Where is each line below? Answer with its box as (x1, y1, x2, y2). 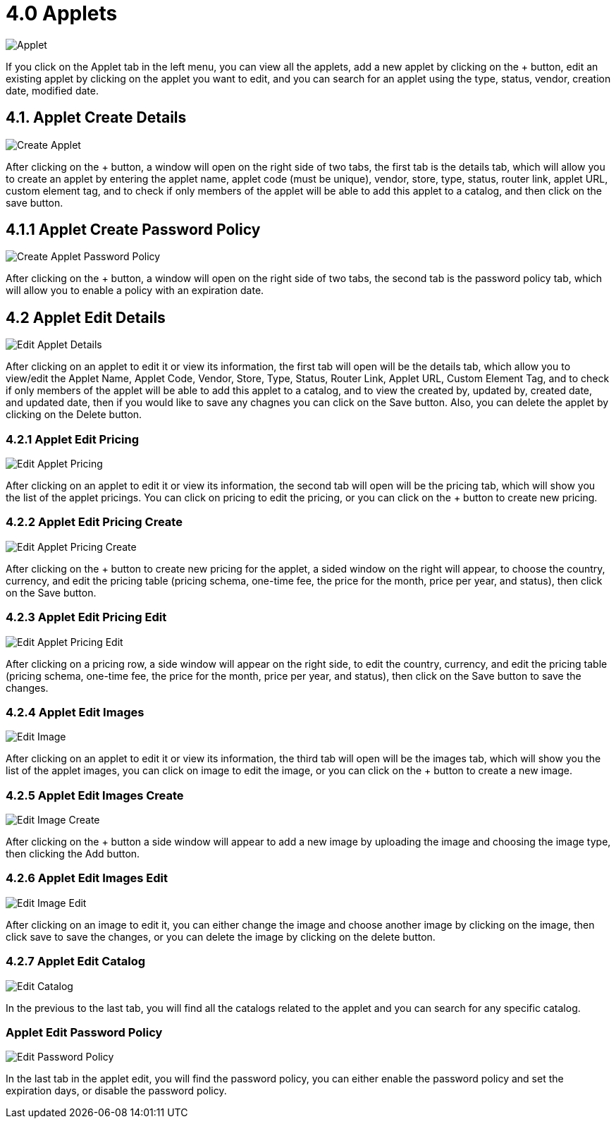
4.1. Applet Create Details (6, 109, 187, 127)
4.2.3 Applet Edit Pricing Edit (6, 610, 167, 625)
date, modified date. (6, 84, 99, 97)
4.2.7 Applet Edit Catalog (6, 954, 146, 969)
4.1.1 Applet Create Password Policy (6, 221, 261, 239)
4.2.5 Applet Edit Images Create (6, 788, 184, 802)
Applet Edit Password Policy (6, 1025, 163, 1039)
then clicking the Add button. (6, 848, 140, 860)
